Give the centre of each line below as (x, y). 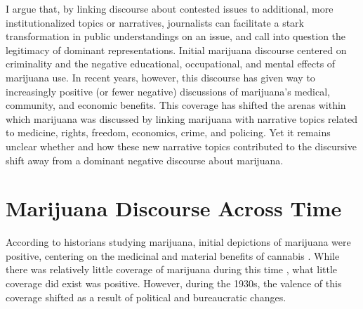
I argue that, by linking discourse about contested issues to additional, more (170, 8)
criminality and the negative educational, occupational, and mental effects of (171, 64)
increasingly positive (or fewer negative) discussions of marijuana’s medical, (168, 91)
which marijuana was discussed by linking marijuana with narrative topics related (182, 118)
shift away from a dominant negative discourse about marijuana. (145, 160)
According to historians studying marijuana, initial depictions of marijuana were (178, 242)
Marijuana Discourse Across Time (174, 208)
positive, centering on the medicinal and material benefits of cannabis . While (173, 255)
